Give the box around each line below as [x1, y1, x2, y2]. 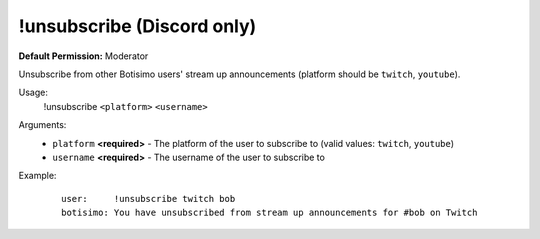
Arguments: [18, 119, 67, 131]
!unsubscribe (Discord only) [18, 15, 257, 37]
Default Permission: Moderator [18, 50, 149, 62]
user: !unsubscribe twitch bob [61, 193, 236, 204]
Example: [18, 170, 57, 182]
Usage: [18, 86, 49, 99]
